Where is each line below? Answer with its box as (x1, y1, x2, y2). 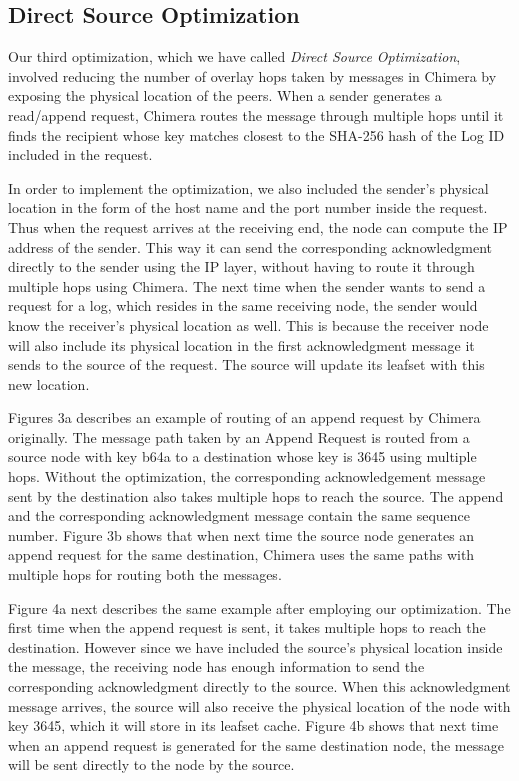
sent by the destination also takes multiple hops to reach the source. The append (8, 485, 504, 506)
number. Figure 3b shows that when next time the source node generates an (8, 524, 475, 545)
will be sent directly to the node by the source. (8, 754, 295, 775)
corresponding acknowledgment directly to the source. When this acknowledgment (8, 676, 511, 697)
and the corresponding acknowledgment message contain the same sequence (8, 505, 471, 526)
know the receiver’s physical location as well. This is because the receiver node (8, 314, 489, 335)
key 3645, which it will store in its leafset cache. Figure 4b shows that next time (8, 715, 499, 736)
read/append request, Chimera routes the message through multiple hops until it (8, 104, 504, 125)
